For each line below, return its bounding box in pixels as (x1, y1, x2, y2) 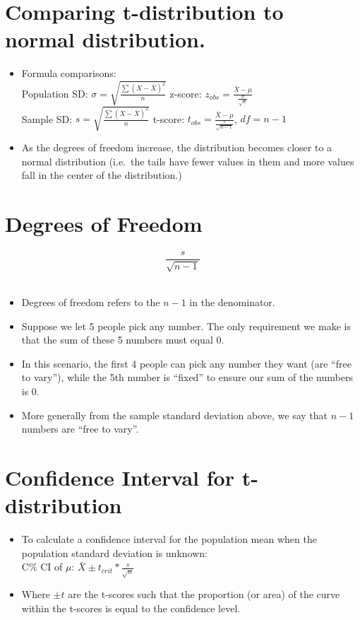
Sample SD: (21, 111, 73, 126)
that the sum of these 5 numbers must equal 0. (21, 332, 224, 347)
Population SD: (21, 86, 88, 100)
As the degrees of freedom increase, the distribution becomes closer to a (21, 140, 332, 155)
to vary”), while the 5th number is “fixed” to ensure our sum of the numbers (21, 370, 353, 385)
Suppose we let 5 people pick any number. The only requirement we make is (21, 318, 351, 333)
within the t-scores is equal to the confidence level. (21, 600, 241, 615)
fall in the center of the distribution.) (21, 168, 182, 182)
